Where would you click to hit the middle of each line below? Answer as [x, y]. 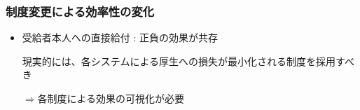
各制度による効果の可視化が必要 [111, 98]
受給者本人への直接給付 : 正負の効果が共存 [120, 37]
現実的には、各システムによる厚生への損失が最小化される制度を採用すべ [188, 61]
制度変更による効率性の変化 [80, 11]
